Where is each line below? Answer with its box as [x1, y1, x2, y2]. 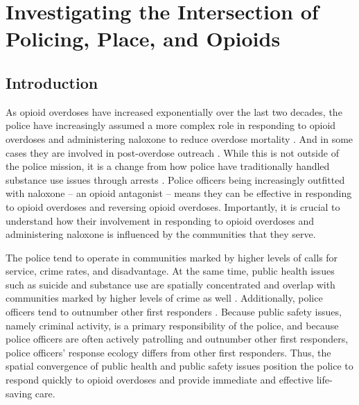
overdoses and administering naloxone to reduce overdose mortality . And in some [6, 131, 353, 146]
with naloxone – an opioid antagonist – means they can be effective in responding [6, 186, 352, 200]
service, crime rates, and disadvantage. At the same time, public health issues [6, 264, 335, 278]
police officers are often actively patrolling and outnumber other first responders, [6, 331, 349, 346]
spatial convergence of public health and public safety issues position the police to [6, 359, 353, 373]
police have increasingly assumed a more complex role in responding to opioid [6, 118, 336, 132]
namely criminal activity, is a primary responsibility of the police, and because [6, 318, 339, 332]
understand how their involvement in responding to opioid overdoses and [6, 213, 315, 227]
